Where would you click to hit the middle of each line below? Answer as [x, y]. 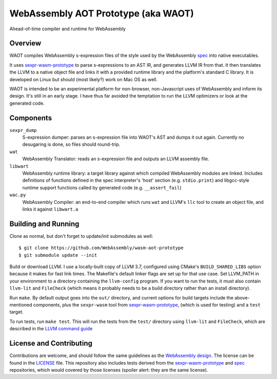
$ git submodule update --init [58, 255]
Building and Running [44, 224]
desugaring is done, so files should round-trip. [71, 144]
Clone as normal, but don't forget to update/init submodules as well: [81, 236]
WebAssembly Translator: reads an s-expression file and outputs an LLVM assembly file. [116, 159]
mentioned [21, 305]
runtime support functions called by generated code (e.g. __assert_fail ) [102, 187]
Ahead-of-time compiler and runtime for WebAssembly [67, 29]
